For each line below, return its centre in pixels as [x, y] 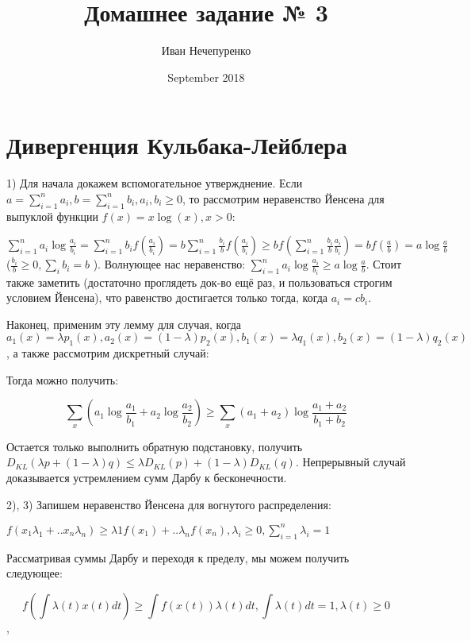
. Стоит [384, 264]
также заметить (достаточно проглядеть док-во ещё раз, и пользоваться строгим [199, 282]
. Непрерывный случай [350, 462]
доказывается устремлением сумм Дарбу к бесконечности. [147, 478]
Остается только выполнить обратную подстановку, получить [155, 446]
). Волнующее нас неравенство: [169, 264]
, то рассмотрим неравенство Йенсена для [283, 198]
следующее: [34, 573]
